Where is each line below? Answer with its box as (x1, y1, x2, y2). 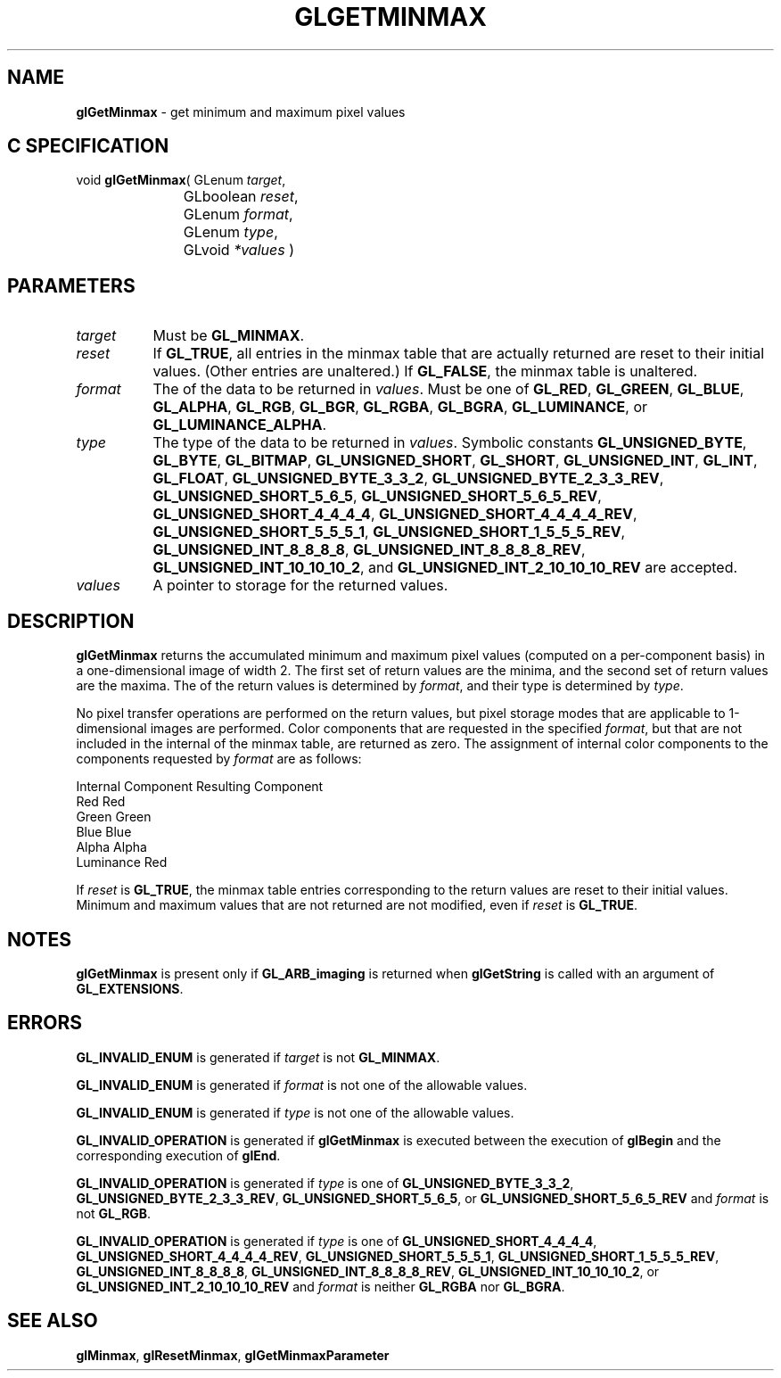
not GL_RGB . (76, 1205, 152, 1221)
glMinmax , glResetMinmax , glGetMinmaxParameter (76, 1347, 390, 1363)
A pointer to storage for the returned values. (152, 576, 448, 595)
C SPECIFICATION (7, 135, 169, 158)
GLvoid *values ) (183, 241, 294, 260)
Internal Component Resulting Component (76, 779, 324, 795)
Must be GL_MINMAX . (152, 326, 305, 345)
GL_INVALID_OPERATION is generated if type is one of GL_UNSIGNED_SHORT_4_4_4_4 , (76, 1233, 597, 1249)
